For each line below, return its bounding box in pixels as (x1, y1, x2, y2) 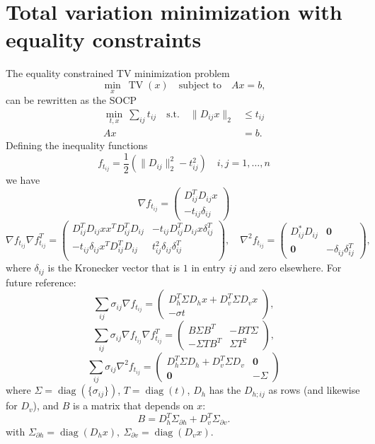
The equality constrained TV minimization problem (6, 66, 230, 81)
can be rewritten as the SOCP (6, 93, 137, 107)
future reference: (6, 274, 76, 289)
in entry (191, 260, 226, 275)
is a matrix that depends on (73, 398, 194, 413)
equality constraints (6, 25, 202, 54)
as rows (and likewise (268, 382, 360, 397)
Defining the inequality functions (6, 138, 148, 152)
